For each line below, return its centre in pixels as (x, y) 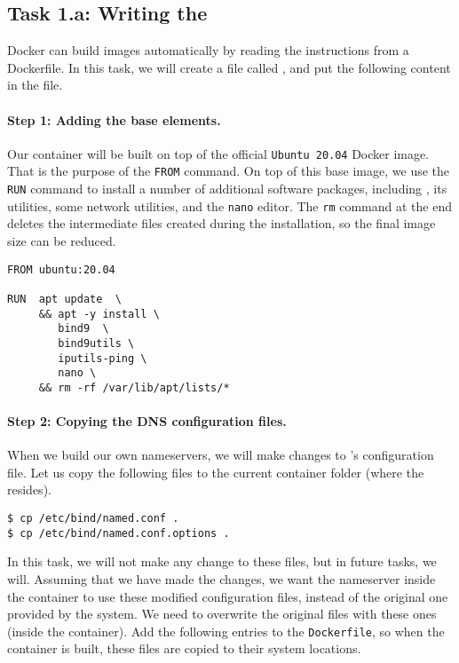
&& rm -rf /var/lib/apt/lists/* (134, 387)
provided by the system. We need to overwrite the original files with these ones (222, 614)
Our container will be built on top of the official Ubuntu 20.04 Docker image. (218, 153)
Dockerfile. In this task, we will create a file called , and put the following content (229, 67)
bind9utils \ (96, 343)
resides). (29, 489)
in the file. (35, 85)
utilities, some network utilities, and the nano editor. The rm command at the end (229, 205)
